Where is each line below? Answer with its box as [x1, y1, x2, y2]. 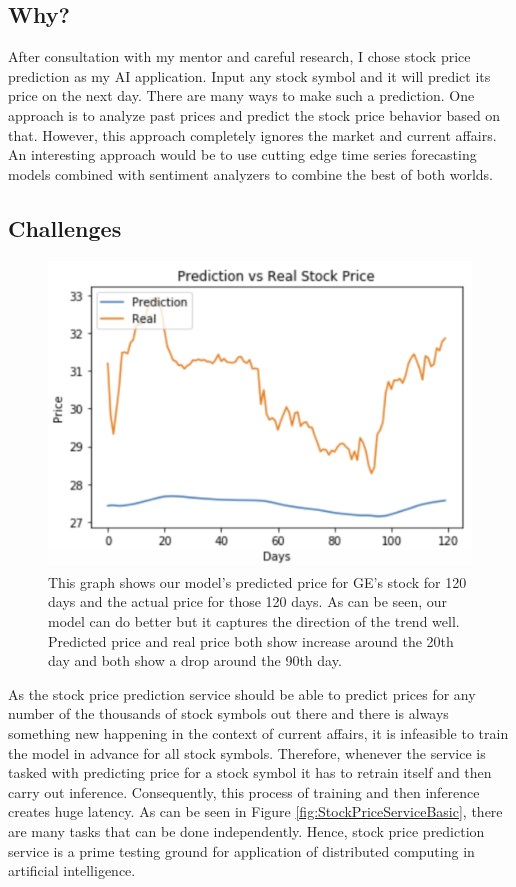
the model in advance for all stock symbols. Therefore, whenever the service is [8, 742, 486, 763]
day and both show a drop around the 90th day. [48, 650, 342, 671]
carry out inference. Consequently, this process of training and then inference [8, 781, 480, 802]
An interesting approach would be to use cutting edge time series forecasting [8, 144, 477, 165]
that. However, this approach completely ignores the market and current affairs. [8, 124, 497, 145]
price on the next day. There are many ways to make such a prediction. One [8, 85, 475, 106]
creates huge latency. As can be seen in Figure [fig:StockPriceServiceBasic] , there [8, 801, 503, 822]
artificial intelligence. [8, 860, 136, 881]
